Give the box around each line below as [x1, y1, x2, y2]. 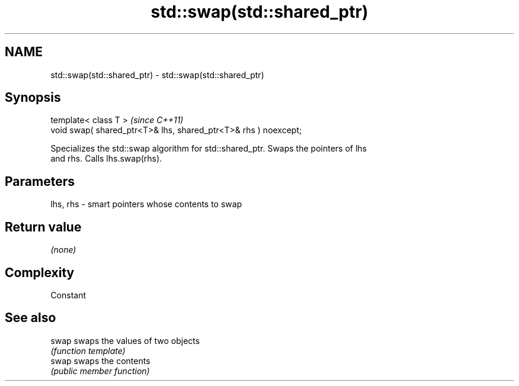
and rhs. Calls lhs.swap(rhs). [50, 153, 162, 164]
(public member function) [50, 365, 150, 376]
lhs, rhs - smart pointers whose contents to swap [50, 199, 242, 210]
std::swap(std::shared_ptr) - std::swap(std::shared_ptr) [50, 69, 264, 80]
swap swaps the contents [50, 355, 150, 366]
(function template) [50, 345, 126, 356]
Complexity [5, 265, 75, 280]
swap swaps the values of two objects [50, 335, 200, 346]
